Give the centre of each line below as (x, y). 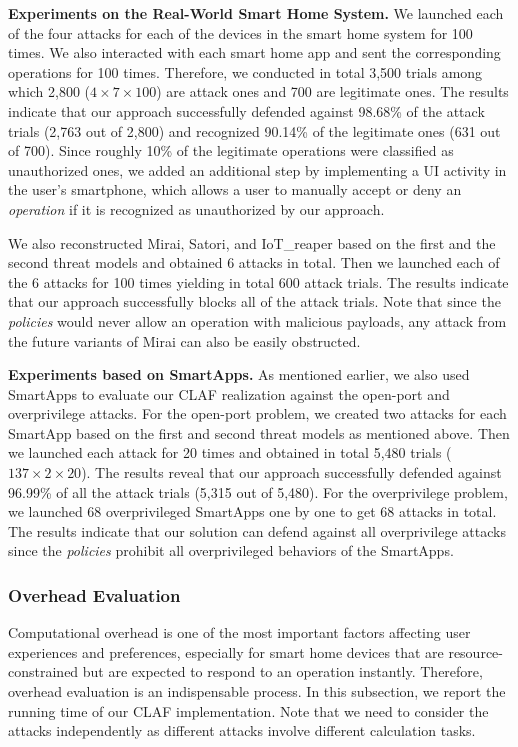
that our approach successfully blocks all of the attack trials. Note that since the (254, 301)
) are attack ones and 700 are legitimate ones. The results (332, 91)
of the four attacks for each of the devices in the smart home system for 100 (240, 32)
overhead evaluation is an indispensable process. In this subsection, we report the (257, 691)
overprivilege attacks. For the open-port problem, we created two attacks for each (257, 413)
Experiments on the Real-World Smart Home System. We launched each (256, 13)
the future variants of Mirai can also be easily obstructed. (184, 340)
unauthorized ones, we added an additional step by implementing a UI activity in (257, 169)
